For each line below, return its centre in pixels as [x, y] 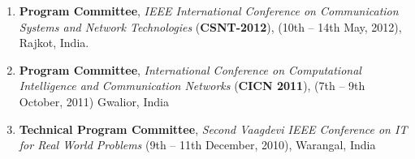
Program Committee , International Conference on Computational [190, 69]
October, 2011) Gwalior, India [94, 101]
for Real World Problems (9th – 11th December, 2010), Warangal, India [197, 145]
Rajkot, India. [54, 43]
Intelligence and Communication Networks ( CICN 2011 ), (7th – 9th [192, 86]
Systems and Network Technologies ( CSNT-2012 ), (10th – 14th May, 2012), [210, 26]
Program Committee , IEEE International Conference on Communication [209, 11]
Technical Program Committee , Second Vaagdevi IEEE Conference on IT [213, 129]
